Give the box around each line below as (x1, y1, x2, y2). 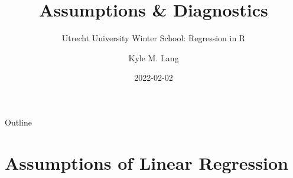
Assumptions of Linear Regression (5, 150, 288, 174)
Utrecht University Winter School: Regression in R (61, 32, 246, 44)
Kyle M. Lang (128, 51, 179, 64)
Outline (5, 116, 32, 128)
